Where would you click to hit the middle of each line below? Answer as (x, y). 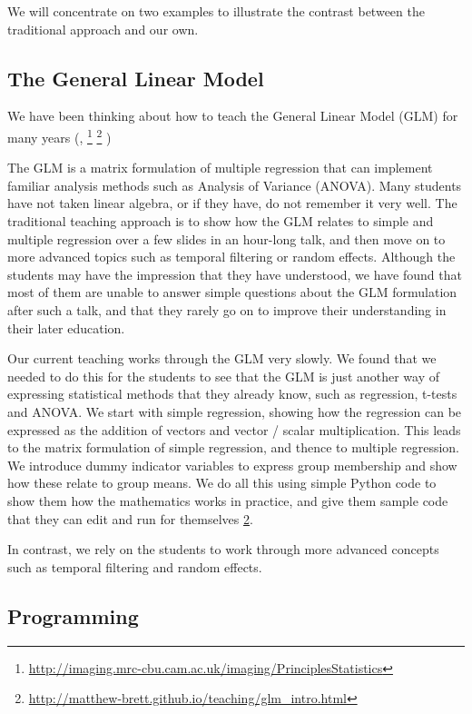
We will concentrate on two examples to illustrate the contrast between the (216, 11)
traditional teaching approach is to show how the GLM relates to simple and (221, 221)
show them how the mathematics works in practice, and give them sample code (228, 500)
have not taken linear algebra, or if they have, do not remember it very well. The (232, 203)
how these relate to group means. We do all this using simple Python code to (222, 483)
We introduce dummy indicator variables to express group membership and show (232, 465)
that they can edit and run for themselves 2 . (130, 518)
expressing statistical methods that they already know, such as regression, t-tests (232, 394)
